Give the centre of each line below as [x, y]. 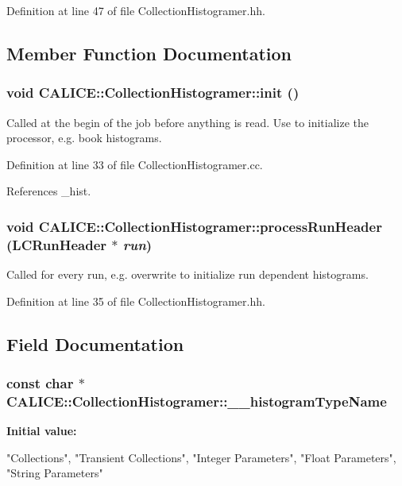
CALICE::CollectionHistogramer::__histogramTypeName [197, 401]
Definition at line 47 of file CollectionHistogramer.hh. [136, 10]
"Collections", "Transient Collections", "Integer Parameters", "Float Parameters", [201, 457]
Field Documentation [95, 343]
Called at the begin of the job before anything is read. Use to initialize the [188, 122]
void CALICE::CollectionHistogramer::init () [153, 93]
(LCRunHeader [57, 244]
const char [40, 383]
